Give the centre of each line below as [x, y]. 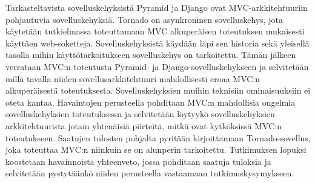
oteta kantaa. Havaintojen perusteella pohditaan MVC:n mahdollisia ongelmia [151, 102]
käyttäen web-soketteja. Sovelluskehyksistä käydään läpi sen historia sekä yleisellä [157, 43]
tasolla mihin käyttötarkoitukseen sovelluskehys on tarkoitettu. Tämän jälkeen [151, 55]
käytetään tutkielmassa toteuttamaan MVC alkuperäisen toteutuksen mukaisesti [155, 31]
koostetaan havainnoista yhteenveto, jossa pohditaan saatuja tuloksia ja [138, 161]
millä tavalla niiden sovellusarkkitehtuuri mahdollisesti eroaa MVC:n [133, 78]
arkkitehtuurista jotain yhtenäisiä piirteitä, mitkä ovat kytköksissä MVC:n [144, 125]
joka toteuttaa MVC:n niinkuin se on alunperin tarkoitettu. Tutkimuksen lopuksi [156, 149]
